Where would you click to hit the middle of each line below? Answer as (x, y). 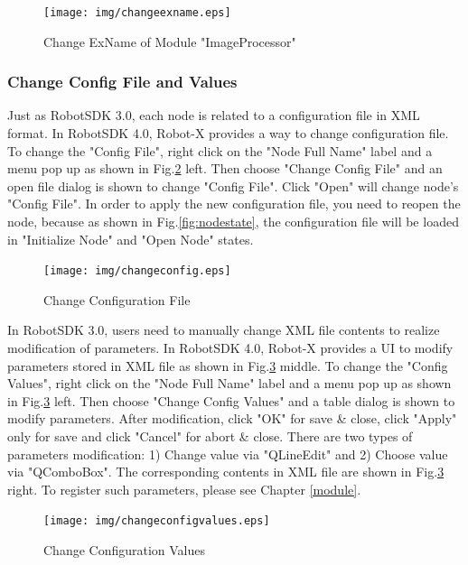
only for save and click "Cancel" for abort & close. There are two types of (210, 436)
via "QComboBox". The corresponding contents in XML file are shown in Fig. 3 (226, 472)
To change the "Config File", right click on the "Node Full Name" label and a (220, 150)
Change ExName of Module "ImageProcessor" (170, 41)
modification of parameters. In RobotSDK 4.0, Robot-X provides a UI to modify (230, 348)
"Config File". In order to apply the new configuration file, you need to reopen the (234, 204)
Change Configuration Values (125, 550)
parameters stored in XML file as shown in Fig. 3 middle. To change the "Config (228, 365)
